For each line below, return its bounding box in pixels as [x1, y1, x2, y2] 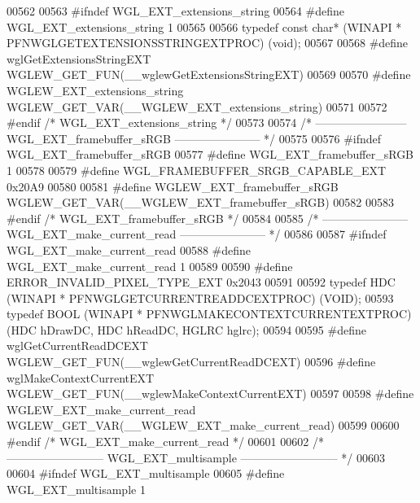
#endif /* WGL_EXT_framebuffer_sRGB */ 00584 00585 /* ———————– [7, 209, 409, 226]
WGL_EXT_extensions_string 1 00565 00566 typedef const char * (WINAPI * [7, 18, 402, 35]
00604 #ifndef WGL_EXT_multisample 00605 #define [7, 465, 285, 482]
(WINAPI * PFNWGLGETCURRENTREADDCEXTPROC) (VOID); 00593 [7, 289, 394, 306]
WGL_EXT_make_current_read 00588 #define [7, 241, 252, 258]
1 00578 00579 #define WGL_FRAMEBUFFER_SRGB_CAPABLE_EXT [7, 161, 387, 178]
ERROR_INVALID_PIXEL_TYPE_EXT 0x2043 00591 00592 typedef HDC [7, 273, 396, 291]
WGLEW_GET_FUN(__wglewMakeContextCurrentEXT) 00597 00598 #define [7, 385, 414, 402]
